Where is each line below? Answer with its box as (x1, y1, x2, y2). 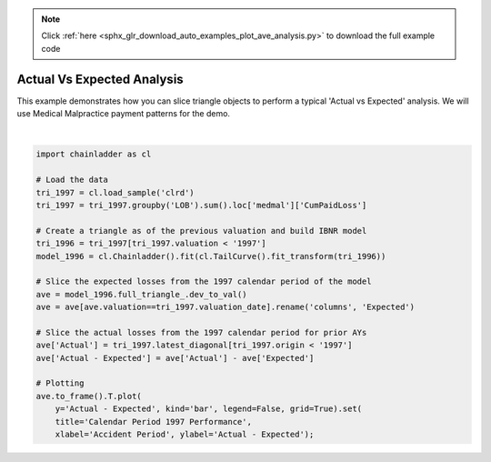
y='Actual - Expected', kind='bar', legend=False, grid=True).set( (55, 404, 363, 414)
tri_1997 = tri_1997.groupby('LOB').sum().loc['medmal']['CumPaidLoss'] (35, 200, 367, 211)
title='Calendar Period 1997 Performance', (55, 417, 252, 427)
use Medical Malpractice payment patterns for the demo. (16, 108, 231, 119)
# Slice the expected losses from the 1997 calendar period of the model (35, 276, 372, 286)
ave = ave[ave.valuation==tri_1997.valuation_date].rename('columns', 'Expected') (35, 302, 416, 313)
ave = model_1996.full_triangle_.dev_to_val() (35, 289, 247, 299)
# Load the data (35, 175, 109, 186)
